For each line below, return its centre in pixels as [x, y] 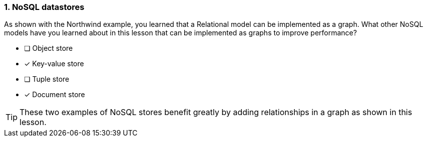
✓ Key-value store [54, 64]
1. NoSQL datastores [44, 7]
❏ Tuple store [47, 79]
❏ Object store [49, 48]
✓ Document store [55, 95]
